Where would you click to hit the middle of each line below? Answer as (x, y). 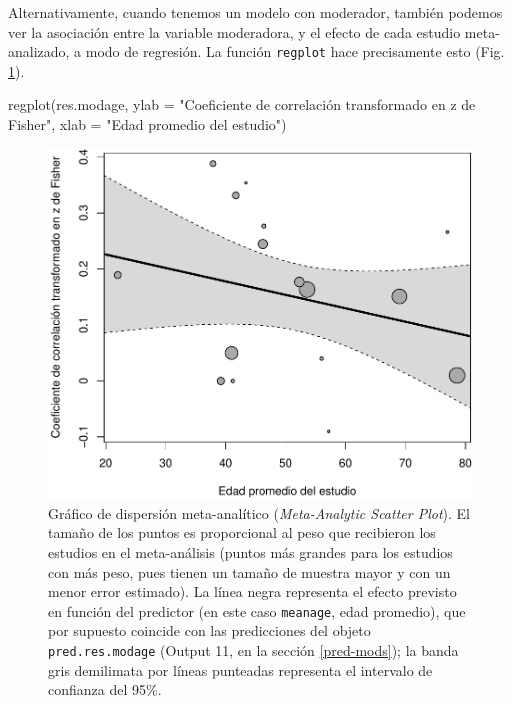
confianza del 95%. (105, 689)
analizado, (39, 51)
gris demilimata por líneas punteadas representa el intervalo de (240, 669)
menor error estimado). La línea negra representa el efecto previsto (252, 591)
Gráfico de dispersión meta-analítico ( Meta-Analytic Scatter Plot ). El (259, 512)
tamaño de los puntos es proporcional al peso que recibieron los (242, 532)
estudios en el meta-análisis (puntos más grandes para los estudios (250, 552)
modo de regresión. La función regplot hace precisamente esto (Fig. (295, 51)
